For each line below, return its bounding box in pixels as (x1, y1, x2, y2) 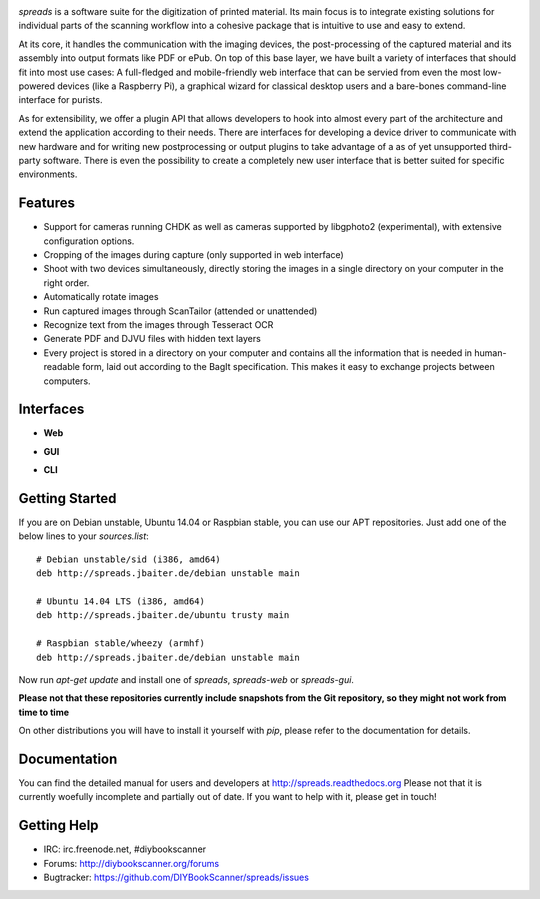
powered (18, 80, 55, 92)
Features (18, 195, 75, 212)
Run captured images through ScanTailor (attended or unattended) (43, 305, 318, 317)
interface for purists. (18, 94, 103, 106)
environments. (18, 168, 78, 180)
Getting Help (18, 817, 99, 834)
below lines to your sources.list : (18, 530, 149, 542)
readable (43, 361, 80, 373)
